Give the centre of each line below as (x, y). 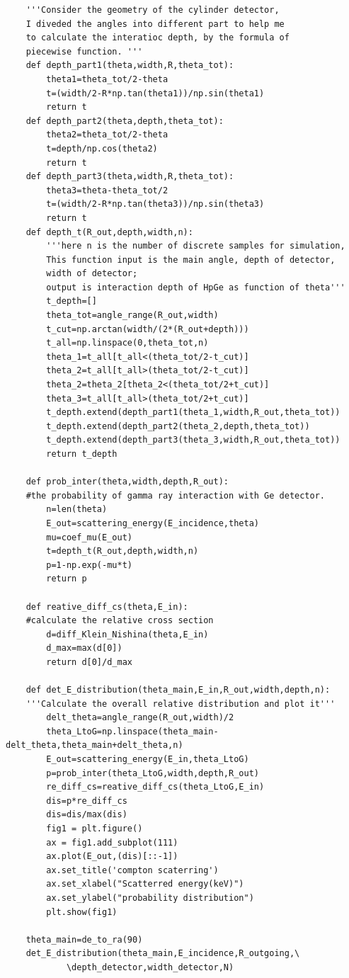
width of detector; (92, 274)
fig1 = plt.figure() (95, 829)
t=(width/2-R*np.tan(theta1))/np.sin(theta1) (155, 93)
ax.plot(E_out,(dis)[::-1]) (112, 857)
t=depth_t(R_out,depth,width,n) (122, 551)
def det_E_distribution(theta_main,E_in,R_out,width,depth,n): (178, 690)
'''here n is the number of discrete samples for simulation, (196, 246)
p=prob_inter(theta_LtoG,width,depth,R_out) (153, 773)
